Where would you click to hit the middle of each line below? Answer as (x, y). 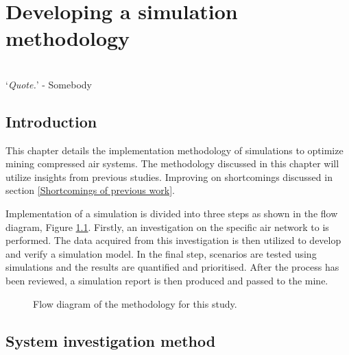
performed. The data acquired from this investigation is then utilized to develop (173, 240)
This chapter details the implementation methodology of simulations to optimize (174, 150)
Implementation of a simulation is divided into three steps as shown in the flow (172, 213)
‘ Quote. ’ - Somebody (49, 84)
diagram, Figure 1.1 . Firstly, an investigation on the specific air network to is (167, 227)
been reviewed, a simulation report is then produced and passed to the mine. (167, 281)
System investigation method (111, 340)
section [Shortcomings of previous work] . (90, 190)
